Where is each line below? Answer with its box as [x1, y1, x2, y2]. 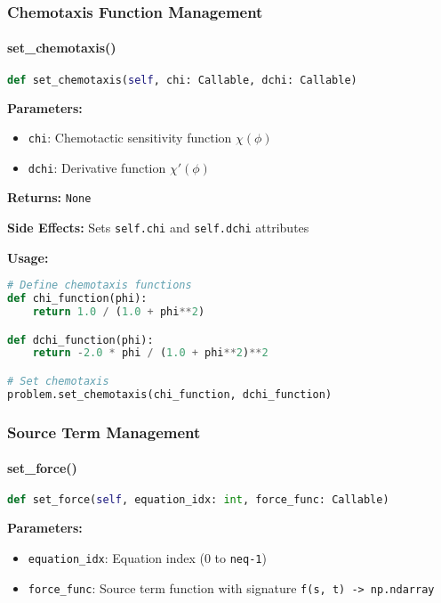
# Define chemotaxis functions [7, 279, 192, 292]
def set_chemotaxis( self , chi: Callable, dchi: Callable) [7, 73, 357, 86]
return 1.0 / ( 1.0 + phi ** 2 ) [32, 306, 205, 319]
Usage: [7, 248, 49, 266]
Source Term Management [7, 420, 201, 443]
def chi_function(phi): [7, 292, 148, 306]
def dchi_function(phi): [7, 333, 154, 346]
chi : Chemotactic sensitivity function [28, 128, 232, 147]
